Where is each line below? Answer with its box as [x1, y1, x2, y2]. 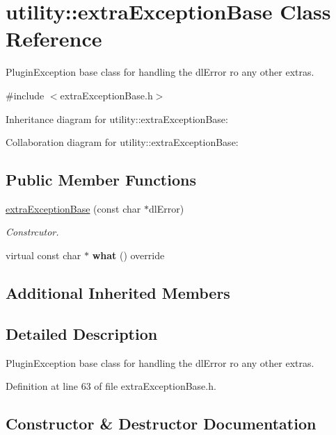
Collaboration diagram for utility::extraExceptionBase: [6, 135, 239, 149]
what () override [92, 248, 165, 263]
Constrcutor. [6, 224, 59, 239]
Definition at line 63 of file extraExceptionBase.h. [6, 379, 216, 393]
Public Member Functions [6, 169, 196, 190]
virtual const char [6, 248, 81, 263]
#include [6, 88, 45, 102]
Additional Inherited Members [6, 282, 230, 304]
